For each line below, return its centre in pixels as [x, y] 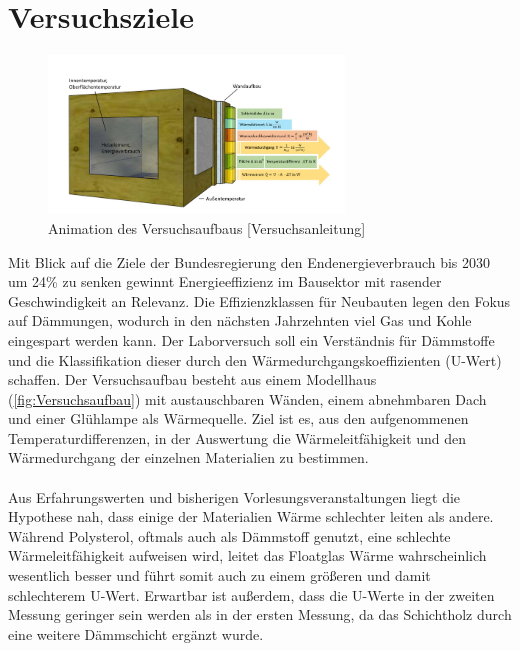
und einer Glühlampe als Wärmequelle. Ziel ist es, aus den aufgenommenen [238, 418]
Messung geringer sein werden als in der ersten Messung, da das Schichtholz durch [260, 614]
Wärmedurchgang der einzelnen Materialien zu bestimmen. [188, 457]
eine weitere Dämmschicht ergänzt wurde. [136, 633]
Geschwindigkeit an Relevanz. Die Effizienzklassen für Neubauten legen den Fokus [259, 300]
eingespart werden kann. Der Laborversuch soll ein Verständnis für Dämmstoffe [251, 339]
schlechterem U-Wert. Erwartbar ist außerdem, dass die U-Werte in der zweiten [251, 594]
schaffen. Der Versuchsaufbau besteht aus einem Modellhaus [192, 379]
